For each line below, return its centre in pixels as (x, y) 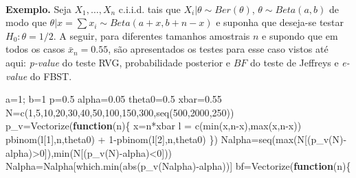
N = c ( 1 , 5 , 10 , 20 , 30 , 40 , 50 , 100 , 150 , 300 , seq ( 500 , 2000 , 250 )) (120, 112)
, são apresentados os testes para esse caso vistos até (218, 49)
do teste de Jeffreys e (294, 62)
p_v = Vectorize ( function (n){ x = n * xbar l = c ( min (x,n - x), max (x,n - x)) (154, 126)
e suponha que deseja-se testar (280, 22)
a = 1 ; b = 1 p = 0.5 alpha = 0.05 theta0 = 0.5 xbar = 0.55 (114, 99)
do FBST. (51, 76)
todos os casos (35, 49)
